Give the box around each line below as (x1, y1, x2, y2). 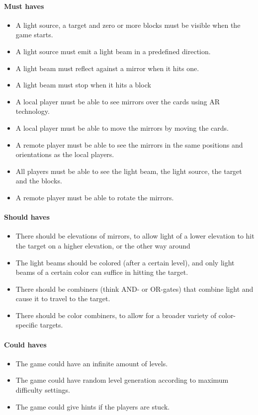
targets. (40, 320, 63, 330)
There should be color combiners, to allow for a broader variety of (15, 310, 217, 320)
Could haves (4, 339, 47, 349)
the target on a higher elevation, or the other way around (15, 240, 190, 250)
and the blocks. (15, 175, 62, 186)
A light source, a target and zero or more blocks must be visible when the (15, 19, 241, 30)
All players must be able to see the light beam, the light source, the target (15, 166, 242, 176)
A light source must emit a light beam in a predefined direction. (15, 46, 211, 56)
